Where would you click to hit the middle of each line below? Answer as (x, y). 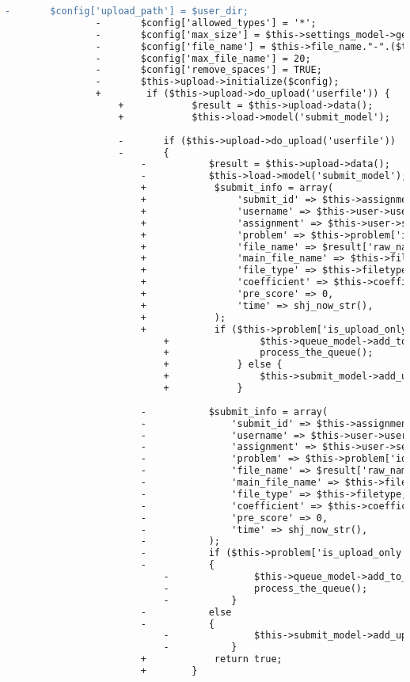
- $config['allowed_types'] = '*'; (206, 23)
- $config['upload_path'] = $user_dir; (127, 11)
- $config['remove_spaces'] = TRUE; (209, 70)
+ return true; (211, 659)
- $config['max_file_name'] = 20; (203, 58)
